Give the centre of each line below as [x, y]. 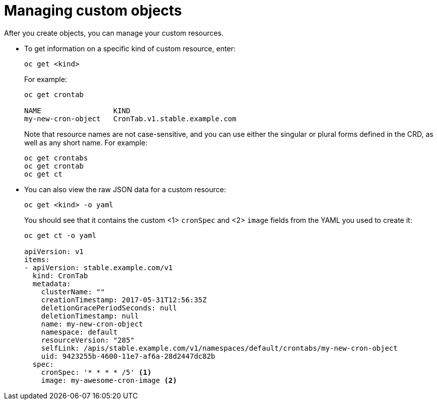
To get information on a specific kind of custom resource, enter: [130, 48]
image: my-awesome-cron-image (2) [109, 380]
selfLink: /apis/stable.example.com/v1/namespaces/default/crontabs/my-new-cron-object [219, 348]
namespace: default [79, 332]
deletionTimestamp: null [90, 316]
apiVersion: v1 [54, 251]
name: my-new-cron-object [92, 324]
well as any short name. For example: [86, 142]
